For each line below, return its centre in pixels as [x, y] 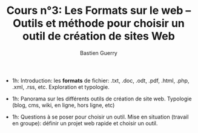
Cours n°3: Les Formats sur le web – [99, 11]
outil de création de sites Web [99, 36]
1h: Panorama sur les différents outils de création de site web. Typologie [102, 99]
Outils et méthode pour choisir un [99, 23]
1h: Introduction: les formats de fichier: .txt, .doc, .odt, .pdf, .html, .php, [101, 80]
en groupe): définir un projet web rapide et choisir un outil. [85, 123]
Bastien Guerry [99, 53]
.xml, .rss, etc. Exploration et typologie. [61, 87]
